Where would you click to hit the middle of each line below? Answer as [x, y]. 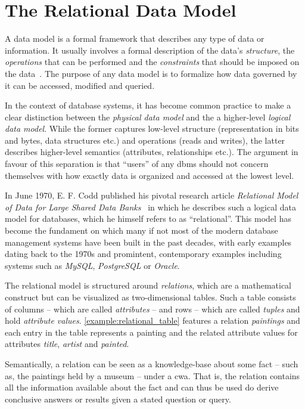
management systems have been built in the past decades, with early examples [148, 242]
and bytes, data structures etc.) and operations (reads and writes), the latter [145, 140]
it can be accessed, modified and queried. [80, 85]
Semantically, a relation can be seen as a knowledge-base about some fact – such [152, 363]
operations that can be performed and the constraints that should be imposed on [152, 62]
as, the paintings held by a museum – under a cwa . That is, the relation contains [152, 375]
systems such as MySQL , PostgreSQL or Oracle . [92, 265]
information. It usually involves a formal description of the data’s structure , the [150, 50]
